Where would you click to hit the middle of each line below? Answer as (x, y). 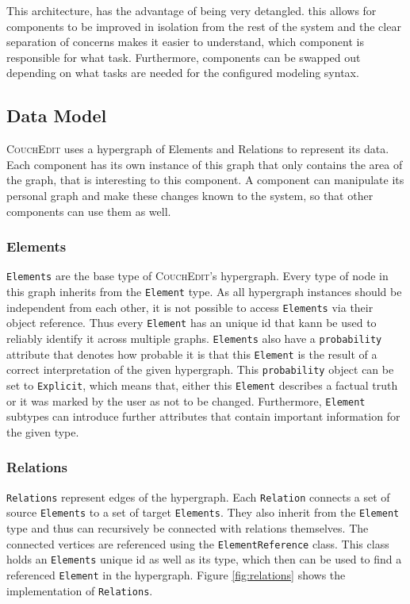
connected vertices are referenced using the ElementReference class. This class (198, 543)
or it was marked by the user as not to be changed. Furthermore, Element (186, 400)
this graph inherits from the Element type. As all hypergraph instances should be (204, 292)
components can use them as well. (89, 211)
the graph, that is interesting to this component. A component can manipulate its (205, 180)
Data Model (57, 115)
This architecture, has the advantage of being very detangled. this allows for (192, 10)
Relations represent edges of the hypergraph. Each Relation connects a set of (198, 496)
